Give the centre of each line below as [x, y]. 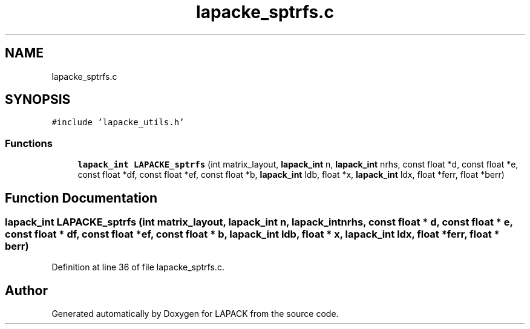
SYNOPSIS [38, 100]
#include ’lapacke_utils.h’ [118, 122]
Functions [29, 143]
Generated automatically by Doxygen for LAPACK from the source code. [195, 314]
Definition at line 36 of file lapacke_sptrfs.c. [138, 267]
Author [26, 290]
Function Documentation [81, 198]
